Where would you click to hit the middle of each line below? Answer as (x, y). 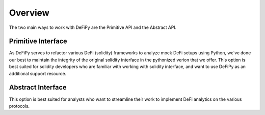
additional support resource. (38, 73)
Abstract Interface (38, 87)
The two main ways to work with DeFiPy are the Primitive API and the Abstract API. (93, 27)
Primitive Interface (38, 41)
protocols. (19, 106)
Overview (29, 13)
